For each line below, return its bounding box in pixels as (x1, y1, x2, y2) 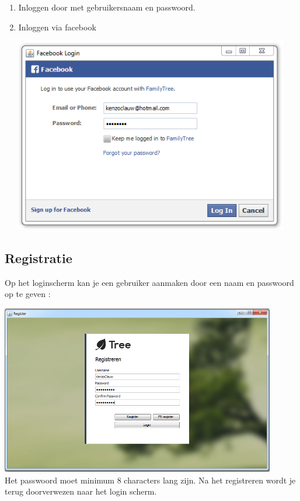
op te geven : (5, 288, 51, 300)
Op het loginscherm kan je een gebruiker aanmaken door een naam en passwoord (5, 276, 294, 288)
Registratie (5, 248, 72, 267)
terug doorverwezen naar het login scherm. (5, 485, 157, 497)
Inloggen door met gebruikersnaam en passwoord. (18, 1, 196, 13)
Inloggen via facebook (18, 20, 96, 33)
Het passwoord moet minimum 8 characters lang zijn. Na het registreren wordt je (5, 474, 296, 486)
